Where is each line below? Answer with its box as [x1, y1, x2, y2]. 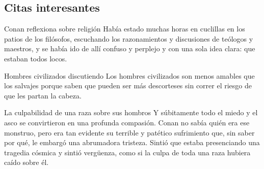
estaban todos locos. [4, 53, 67, 63]
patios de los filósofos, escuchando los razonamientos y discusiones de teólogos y [4, 33, 253, 44]
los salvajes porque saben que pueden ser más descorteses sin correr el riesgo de [4, 80, 252, 91]
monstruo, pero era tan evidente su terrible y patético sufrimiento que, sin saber [4, 127, 255, 138]
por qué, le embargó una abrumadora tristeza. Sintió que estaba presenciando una [4, 137, 260, 148]
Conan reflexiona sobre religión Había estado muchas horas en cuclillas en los [4, 23, 245, 34]
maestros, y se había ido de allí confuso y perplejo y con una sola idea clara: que [4, 43, 255, 54]
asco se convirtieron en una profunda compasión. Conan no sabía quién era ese [4, 117, 250, 127]
